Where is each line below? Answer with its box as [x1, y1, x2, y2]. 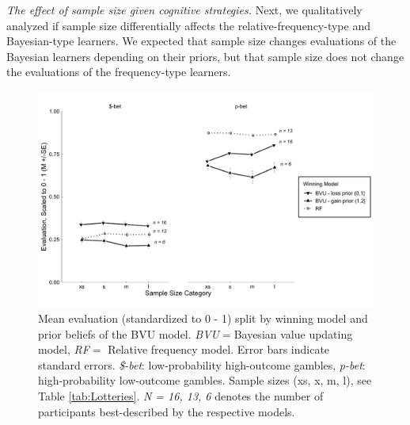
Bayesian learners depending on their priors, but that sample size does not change [6, 48, 404, 64]
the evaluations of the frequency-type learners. [6, 63, 231, 80]
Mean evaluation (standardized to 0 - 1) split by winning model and [38, 310, 368, 327]
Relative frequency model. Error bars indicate [108, 341, 330, 358]
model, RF [38, 341, 89, 358]
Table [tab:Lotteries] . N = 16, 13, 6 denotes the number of [38, 387, 324, 404]
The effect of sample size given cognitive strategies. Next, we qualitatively [6, 2, 363, 17]
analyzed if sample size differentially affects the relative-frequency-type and [6, 17, 370, 33]
